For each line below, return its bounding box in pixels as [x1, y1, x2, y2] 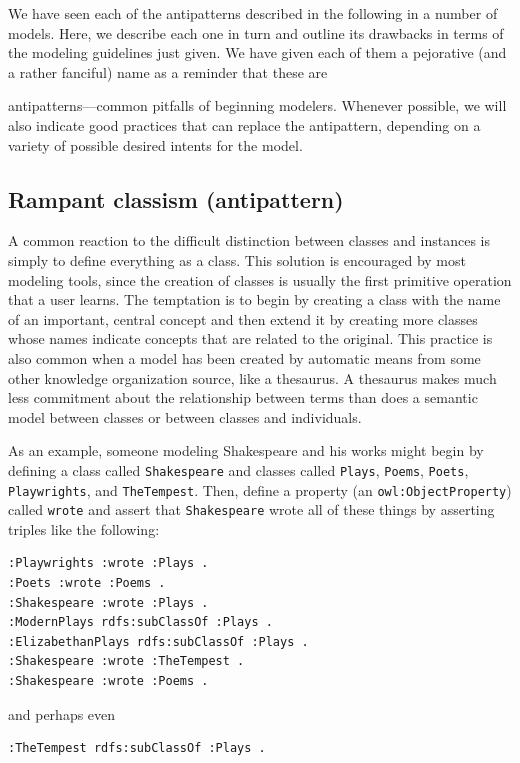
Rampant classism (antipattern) [8, 183, 344, 214]
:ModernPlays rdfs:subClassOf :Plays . [8, 615, 273, 630]
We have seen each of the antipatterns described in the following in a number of [8, 3, 498, 23]
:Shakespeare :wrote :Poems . [8, 674, 209, 689]
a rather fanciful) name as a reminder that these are [8, 61, 328, 82]
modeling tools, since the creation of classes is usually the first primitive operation [8, 269, 512, 290]
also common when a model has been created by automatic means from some [8, 347, 481, 368]
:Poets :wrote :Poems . [8, 576, 166, 591]
